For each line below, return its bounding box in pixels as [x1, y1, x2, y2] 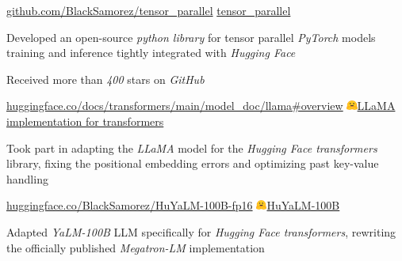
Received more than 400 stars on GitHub [6, 70, 205, 87]
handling [6, 170, 48, 187]
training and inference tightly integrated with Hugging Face [6, 44, 296, 61]
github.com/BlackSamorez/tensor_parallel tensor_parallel [6, 2, 291, 18]
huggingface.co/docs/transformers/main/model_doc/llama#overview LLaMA [6, 97, 396, 114]
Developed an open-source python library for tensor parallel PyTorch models [6, 28, 376, 45]
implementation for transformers [6, 112, 164, 129]
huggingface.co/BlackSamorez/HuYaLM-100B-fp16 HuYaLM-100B [6, 197, 340, 214]
